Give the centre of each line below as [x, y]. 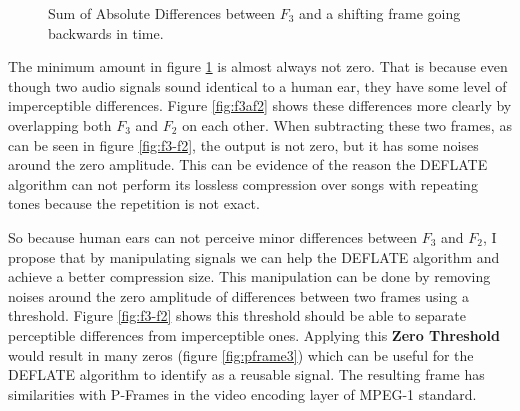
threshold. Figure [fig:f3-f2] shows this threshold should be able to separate [237, 315]
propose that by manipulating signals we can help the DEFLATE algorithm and [254, 256]
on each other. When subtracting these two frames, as [347, 124]
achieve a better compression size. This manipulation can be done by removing [249, 276]
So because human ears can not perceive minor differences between [213, 236]
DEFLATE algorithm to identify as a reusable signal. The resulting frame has [246, 374]
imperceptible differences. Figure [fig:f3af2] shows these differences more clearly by [260, 105]
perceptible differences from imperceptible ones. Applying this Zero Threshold [254, 334]
